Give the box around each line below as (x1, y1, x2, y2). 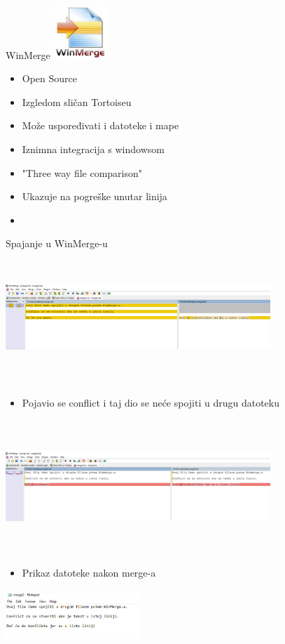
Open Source (22, 71, 78, 86)
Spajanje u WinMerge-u (6, 236, 108, 251)
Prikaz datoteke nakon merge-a (22, 565, 156, 579)
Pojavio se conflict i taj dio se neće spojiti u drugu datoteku (22, 395, 280, 410)
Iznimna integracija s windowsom (22, 141, 165, 156)
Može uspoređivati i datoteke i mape (22, 118, 179, 133)
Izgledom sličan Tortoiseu (22, 94, 132, 109)
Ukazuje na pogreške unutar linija (22, 189, 167, 204)
